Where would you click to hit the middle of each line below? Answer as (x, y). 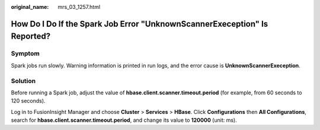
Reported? (31, 37)
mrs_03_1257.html (79, 7)
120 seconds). (28, 101)
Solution (23, 81)
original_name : (30, 7)
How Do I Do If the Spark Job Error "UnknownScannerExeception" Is (140, 24)
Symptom (25, 53)
